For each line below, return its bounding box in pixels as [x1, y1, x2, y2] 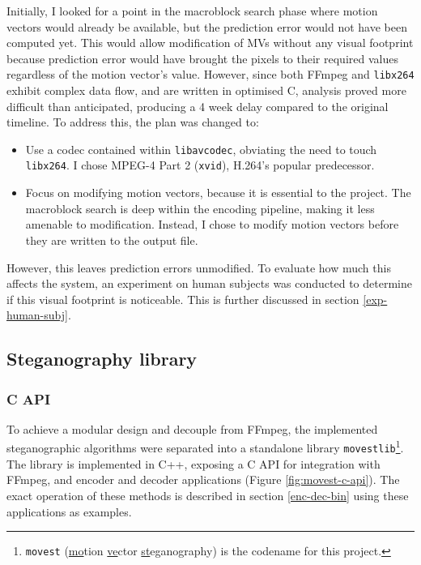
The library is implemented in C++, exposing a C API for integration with [6, 455, 381, 472]
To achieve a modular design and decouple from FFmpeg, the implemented [6, 420, 378, 437]
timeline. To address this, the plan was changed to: [6, 113, 259, 131]
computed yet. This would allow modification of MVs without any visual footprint [6, 34, 414, 51]
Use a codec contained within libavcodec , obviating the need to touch [25, 140, 377, 157]
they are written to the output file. [25, 231, 198, 248]
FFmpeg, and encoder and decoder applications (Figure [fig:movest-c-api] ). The [6, 471, 400, 488]
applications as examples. [6, 503, 132, 520]
